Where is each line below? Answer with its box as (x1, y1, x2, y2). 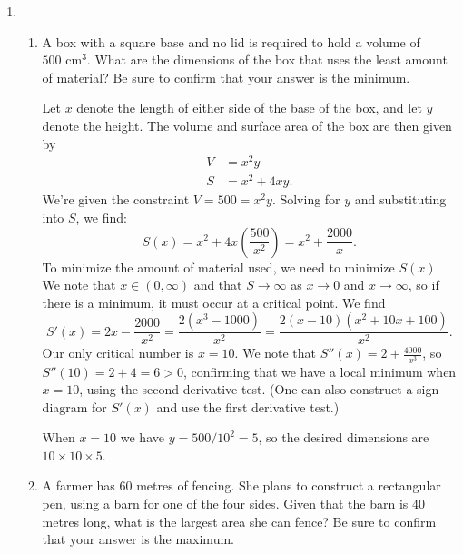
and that (193, 275, 242, 294)
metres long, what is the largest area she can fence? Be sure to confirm (42, 511, 437, 530)
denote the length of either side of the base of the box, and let (76, 98, 422, 117)
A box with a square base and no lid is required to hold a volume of (42, 32, 420, 51)
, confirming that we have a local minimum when (182, 361, 457, 381)
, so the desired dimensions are (258, 428, 429, 447)
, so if (408, 275, 439, 294)
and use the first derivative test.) (156, 397, 340, 416)
